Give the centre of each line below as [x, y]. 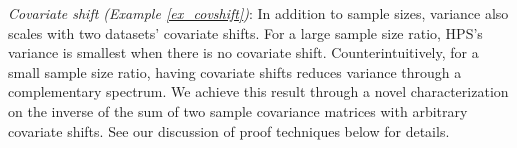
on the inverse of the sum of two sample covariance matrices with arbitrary [238, 110]
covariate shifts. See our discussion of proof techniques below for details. [229, 130]
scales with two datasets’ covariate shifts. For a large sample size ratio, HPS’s [245, 32]
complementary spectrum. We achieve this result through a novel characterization [258, 91]
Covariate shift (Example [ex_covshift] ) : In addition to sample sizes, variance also [258, 13]
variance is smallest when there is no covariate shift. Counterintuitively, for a [243, 52]
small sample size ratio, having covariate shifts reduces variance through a [235, 71]
